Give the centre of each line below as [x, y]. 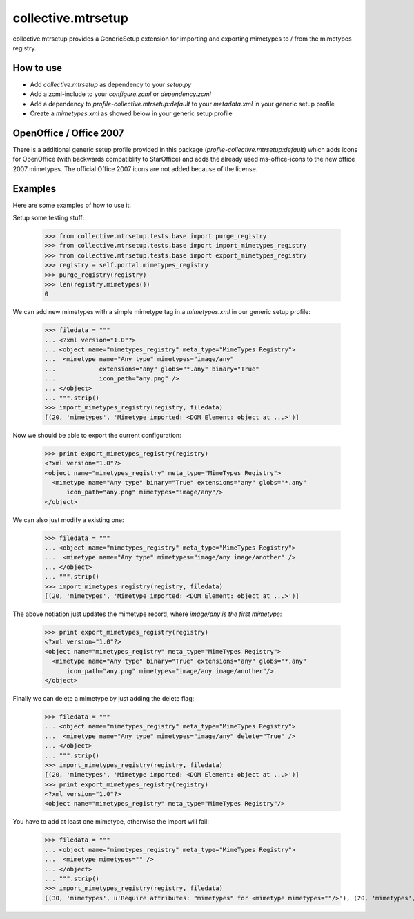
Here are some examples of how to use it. [72, 205]
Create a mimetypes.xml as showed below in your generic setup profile [131, 113]
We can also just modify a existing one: [68, 520]
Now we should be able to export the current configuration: [97, 435]
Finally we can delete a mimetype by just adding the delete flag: [103, 698]
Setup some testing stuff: [49, 218]
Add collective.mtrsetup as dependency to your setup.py [111, 84]
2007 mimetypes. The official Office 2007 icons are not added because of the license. [135, 168]
